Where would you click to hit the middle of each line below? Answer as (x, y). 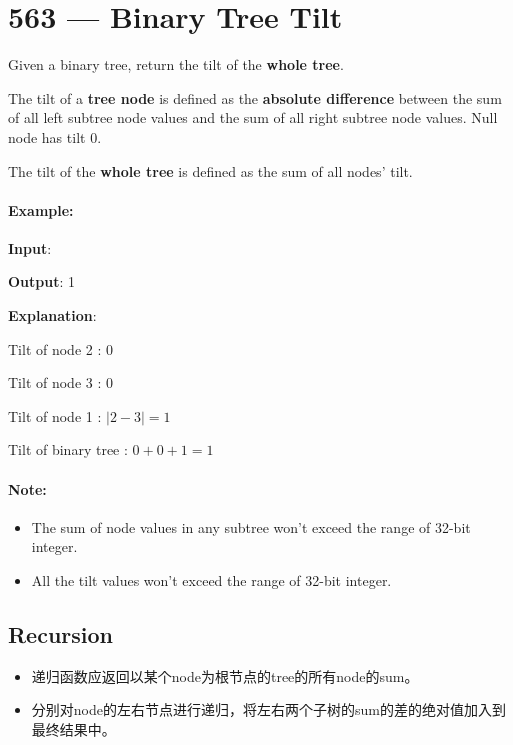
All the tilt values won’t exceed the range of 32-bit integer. (211, 580)
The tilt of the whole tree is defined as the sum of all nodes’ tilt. (210, 170)
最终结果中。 (73, 729)
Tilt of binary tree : (68, 449)
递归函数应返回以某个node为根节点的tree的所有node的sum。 (225, 675)
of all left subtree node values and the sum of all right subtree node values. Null (253, 117)
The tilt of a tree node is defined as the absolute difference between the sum (255, 97)
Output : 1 (42, 281)
